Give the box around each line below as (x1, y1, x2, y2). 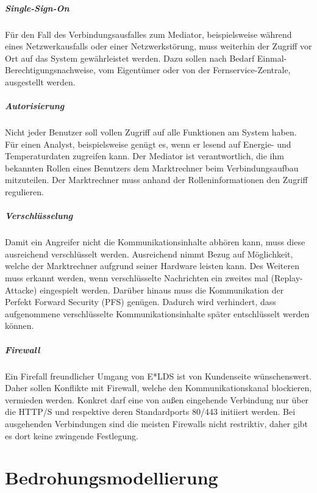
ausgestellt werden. (5, 75, 76, 88)
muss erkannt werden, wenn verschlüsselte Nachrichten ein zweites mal (5, 272, 268, 284)
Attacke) (5, 283, 37, 296)
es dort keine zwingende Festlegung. (5, 429, 138, 442)
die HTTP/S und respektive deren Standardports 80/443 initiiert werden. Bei (5, 405, 296, 418)
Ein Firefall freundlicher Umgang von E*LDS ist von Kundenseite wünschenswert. (5, 369, 312, 382)
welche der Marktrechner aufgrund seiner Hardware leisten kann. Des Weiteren (5, 259, 299, 272)
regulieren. (5, 185, 44, 198)
